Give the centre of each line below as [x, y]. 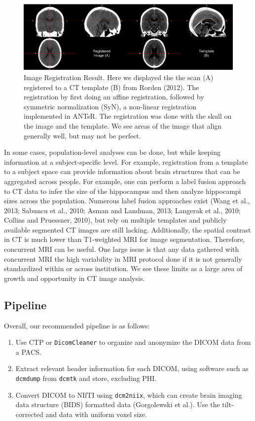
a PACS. [28, 351]
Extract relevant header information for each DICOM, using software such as [132, 368]
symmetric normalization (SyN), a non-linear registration [110, 106]
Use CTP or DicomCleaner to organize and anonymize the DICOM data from [133, 342]
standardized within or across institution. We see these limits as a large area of [123, 268]
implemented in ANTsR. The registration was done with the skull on [128, 116]
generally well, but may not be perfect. [82, 135]
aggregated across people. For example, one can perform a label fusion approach [125, 181]
